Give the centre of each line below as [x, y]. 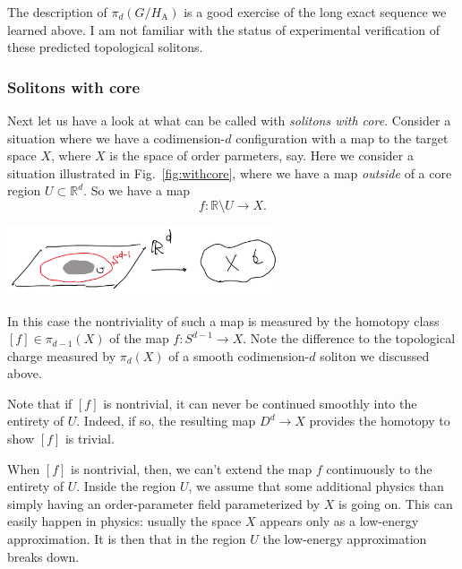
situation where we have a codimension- [116, 138]
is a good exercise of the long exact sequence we [315, 12]
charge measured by [62, 355]
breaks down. [43, 556]
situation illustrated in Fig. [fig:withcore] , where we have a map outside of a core [230, 172]
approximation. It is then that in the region [127, 539]
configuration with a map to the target [342, 138]
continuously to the [379, 468]
